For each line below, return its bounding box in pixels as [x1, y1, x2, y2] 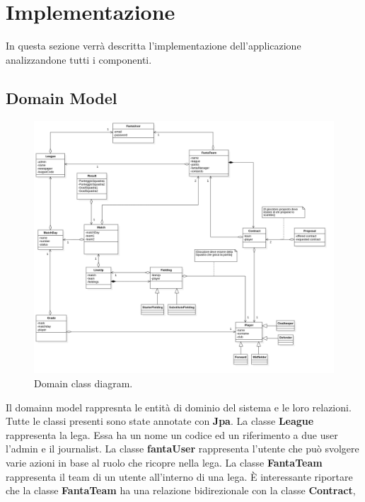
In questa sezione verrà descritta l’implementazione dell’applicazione [6, 38, 301, 53]
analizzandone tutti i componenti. [6, 52, 152, 67]
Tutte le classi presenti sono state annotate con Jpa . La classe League [6, 413, 314, 428]
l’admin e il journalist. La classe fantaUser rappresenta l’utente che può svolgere [6, 441, 359, 456]
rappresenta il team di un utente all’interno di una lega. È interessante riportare [6, 469, 353, 484]
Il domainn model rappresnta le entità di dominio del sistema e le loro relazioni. [6, 399, 352, 414]
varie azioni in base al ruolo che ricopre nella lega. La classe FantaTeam [6, 455, 323, 469]
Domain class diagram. [34, 376, 133, 391]
